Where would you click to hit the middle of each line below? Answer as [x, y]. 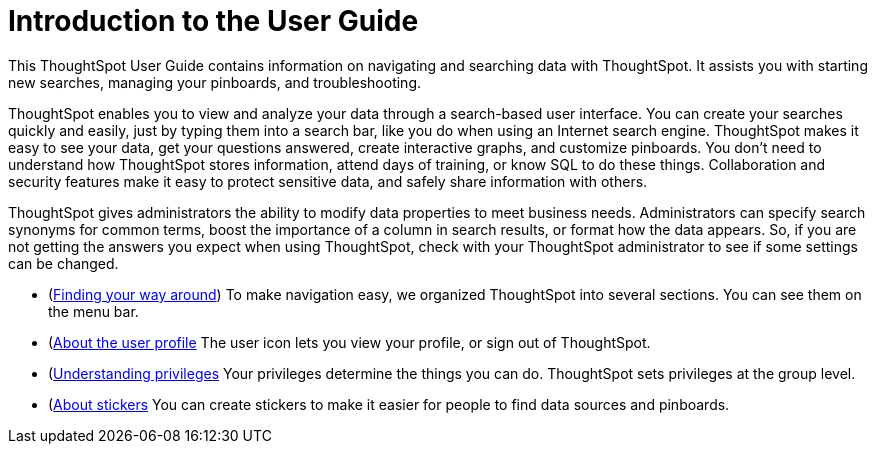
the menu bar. [93, 311]
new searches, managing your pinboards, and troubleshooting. [215, 82]
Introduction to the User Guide [213, 21]
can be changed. [63, 263]
